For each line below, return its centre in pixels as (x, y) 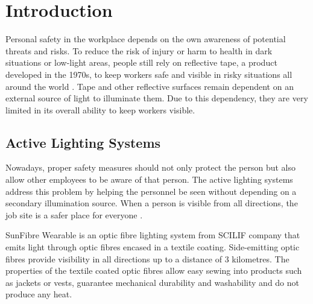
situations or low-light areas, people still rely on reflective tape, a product (141, 62)
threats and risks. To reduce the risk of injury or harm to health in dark (139, 50)
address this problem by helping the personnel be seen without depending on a (151, 191)
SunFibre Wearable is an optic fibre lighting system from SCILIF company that (153, 235)
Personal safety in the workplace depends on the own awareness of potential (146, 39)
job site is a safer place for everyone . (74, 214)
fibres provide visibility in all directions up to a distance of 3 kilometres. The (147, 258)
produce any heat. (39, 294)
